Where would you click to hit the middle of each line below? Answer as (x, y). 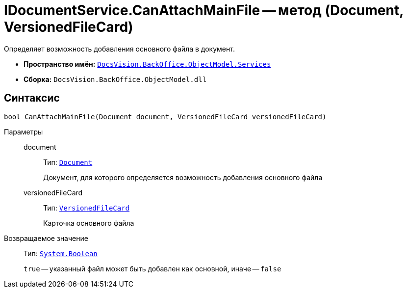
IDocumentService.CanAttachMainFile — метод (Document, (204, 10)
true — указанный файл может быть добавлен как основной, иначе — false (153, 268)
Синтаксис (32, 98)
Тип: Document (68, 162)
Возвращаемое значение (46, 238)
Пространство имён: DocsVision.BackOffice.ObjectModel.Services (147, 64)
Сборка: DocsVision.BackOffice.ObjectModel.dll (115, 79)
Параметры (24, 132)
